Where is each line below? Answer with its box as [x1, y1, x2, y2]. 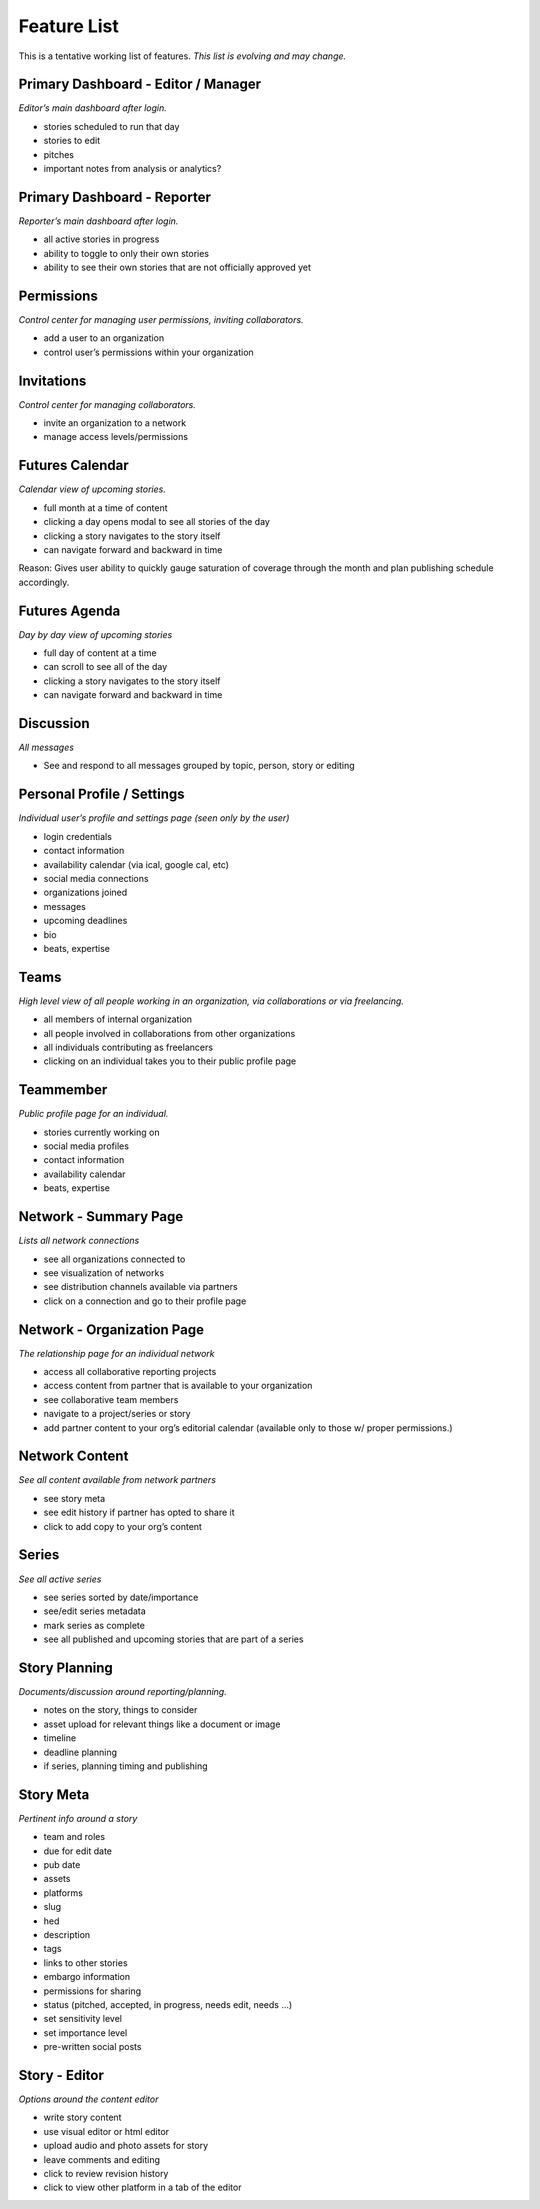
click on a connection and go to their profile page [43, 1295, 247, 1307]
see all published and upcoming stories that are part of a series [43, 1633, 304, 1645]
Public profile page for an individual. [18, 1108, 169, 1120]
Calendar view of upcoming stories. [18, 483, 167, 495]
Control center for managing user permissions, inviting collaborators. [18, 314, 304, 325]
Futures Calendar [18, 457, 129, 474]
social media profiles [43, 1140, 130, 1152]
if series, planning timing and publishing [43, 1760, 209, 1772]
